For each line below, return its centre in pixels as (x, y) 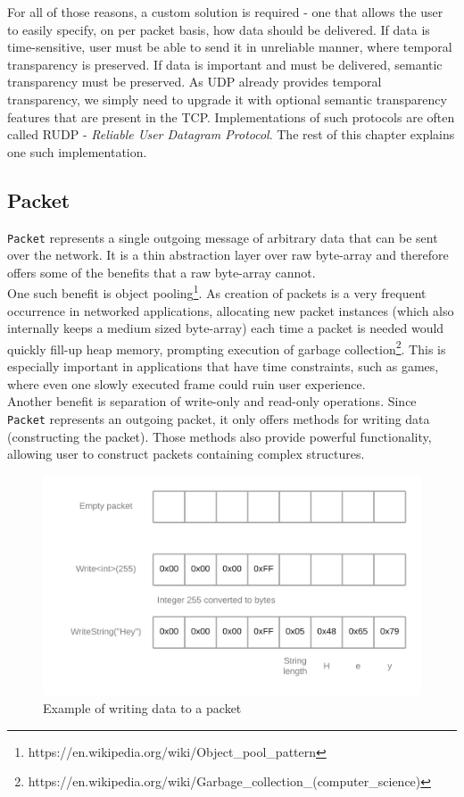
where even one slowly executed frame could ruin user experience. (186, 383)
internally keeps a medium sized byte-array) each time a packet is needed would (226, 328)
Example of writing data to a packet (142, 708)
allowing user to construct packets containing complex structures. (186, 454)
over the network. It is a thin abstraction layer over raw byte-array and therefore (228, 255)
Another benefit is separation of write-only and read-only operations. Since (212, 401)
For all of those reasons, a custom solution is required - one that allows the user (225, 12)
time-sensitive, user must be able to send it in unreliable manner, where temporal (230, 47)
